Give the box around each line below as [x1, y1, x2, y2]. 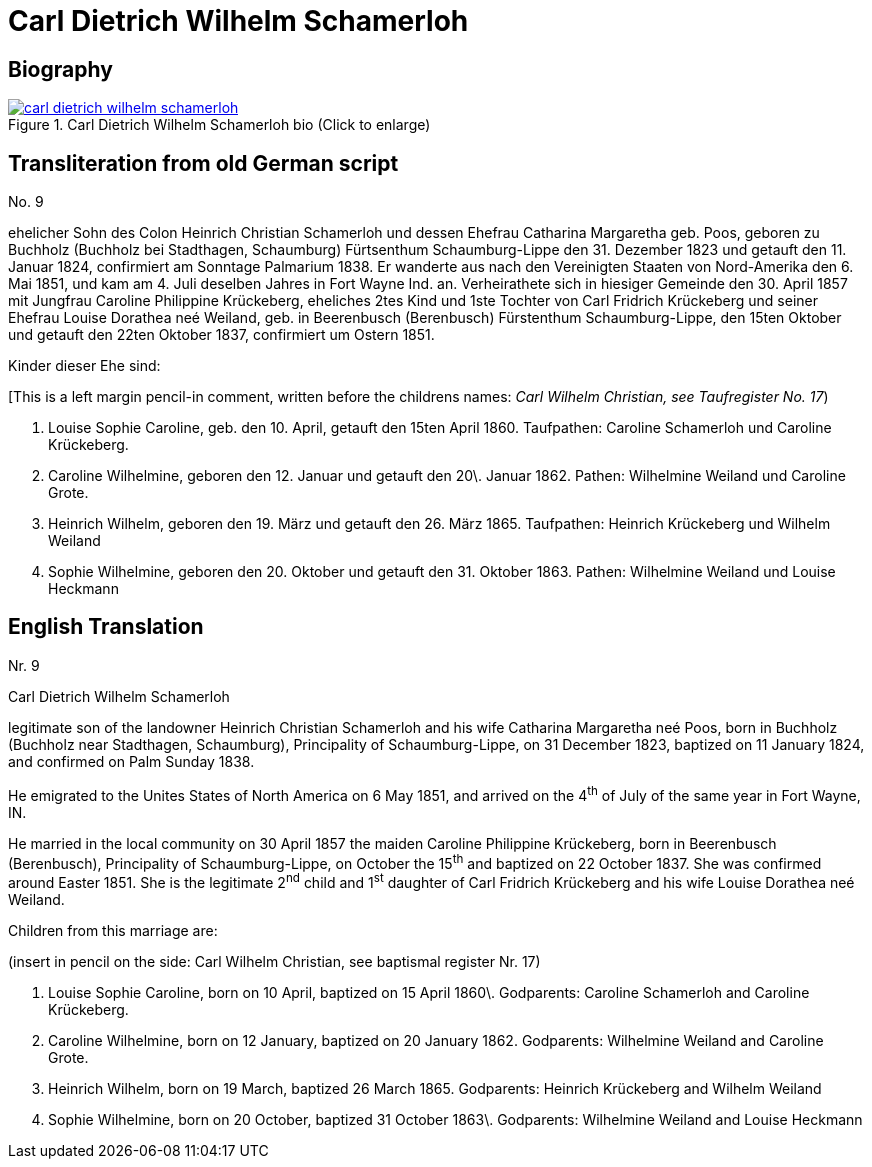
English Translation [8, 614, 204, 640]
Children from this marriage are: [8, 921, 218, 939]
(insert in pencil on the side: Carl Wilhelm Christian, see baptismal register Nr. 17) [8, 952, 541, 970]
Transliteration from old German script [8, 150, 399, 176]
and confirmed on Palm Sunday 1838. [8, 752, 255, 770]
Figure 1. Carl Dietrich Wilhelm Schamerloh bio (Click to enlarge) [8, 116, 431, 134]
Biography [8, 56, 113, 82]
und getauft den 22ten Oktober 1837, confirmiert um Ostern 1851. [8, 326, 435, 344]
